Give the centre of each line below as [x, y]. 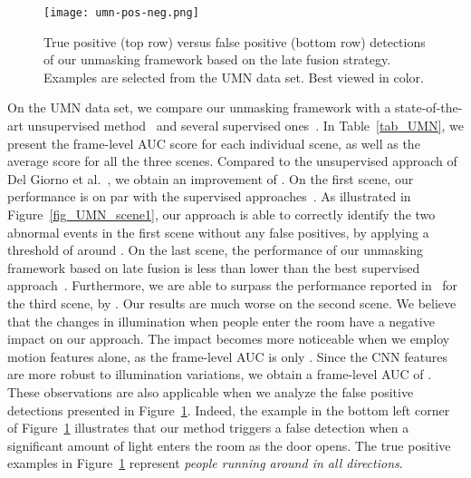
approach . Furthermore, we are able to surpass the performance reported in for [233, 285]
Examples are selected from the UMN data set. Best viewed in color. [234, 77]
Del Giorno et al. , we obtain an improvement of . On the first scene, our [211, 178]
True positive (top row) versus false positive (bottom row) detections [235, 41]
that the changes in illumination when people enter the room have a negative [221, 321]
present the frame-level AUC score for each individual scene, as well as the [214, 143]
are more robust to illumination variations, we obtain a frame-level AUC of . [220, 374]
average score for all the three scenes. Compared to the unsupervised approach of [232, 161]
